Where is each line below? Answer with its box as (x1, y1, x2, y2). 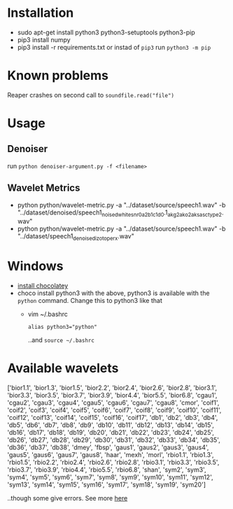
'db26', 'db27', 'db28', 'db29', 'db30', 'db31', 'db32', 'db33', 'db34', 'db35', (7, 436, 220, 444)
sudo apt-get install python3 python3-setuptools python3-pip (17, 28, 196, 36)
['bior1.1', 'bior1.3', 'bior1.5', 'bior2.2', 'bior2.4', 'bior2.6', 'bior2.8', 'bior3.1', (7, 384, 218, 392)
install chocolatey (17, 282, 69, 290)
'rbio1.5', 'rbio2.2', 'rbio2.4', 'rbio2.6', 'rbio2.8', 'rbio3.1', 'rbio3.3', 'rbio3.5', (7, 458, 220, 467)
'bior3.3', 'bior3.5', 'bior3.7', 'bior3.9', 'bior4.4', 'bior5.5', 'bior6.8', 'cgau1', (7, 391, 218, 400)
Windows (7, 258, 64, 274)
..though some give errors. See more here (7, 494, 128, 503)
